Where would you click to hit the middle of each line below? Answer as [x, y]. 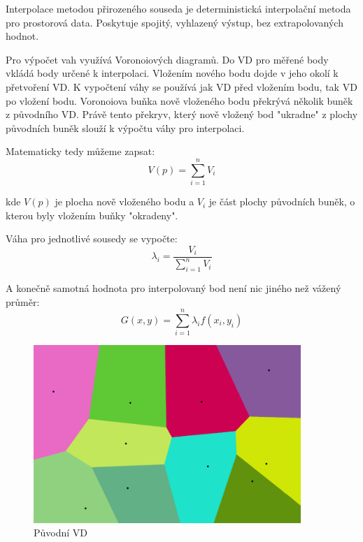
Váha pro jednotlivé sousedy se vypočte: [92, 239]
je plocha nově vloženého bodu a [124, 202]
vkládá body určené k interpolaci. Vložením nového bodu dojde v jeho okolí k [172, 73]
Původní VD [61, 533]
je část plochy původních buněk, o [282, 202]
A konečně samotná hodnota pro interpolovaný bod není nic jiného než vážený [173, 288]
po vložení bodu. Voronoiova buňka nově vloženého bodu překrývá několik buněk [179, 100]
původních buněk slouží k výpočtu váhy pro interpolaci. [125, 127]
